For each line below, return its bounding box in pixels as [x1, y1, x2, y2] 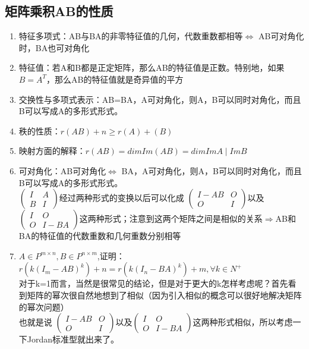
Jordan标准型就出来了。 [27, 333, 119, 345]
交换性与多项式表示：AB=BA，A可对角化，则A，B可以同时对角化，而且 [18, 93, 301, 105]
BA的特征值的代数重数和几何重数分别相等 [18, 229, 181, 242]
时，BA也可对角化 [18, 41, 90, 54]
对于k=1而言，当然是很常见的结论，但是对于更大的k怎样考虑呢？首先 [18, 277, 288, 290]
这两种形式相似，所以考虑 [193, 316, 293, 328]
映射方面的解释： [18, 144, 86, 157]
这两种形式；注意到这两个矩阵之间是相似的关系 [79, 212, 263, 225]
